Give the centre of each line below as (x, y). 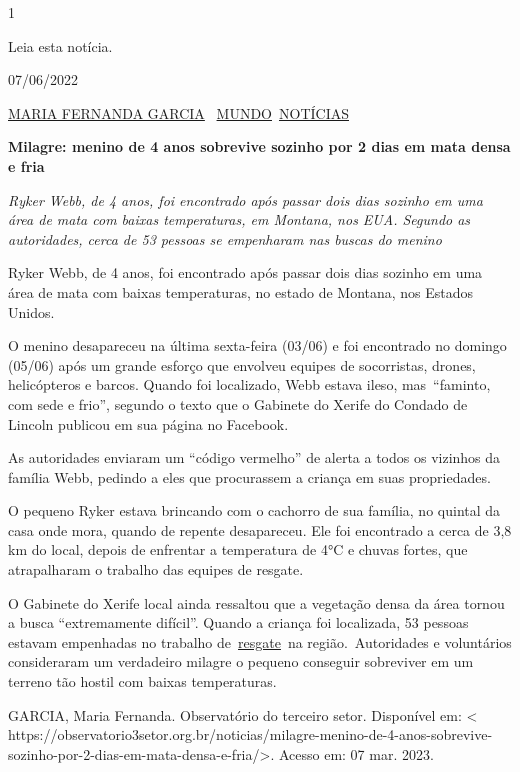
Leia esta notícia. (60, 45)
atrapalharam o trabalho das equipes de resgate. (156, 569)
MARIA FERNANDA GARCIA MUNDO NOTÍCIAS (178, 112)
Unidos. (31, 311)
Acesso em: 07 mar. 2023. (356, 753)
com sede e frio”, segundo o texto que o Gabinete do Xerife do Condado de (238, 403)
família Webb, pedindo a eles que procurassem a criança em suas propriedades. (249, 476)
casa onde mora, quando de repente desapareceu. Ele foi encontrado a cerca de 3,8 (260, 529)
